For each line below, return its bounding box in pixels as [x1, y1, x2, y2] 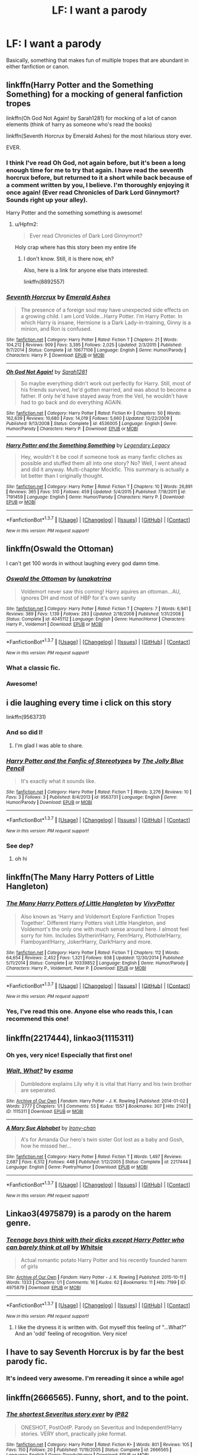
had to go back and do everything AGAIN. [20, 399, 123, 406]
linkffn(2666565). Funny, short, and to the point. [6, 1393, 189, 1403]
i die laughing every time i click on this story [6, 698, 172, 708]
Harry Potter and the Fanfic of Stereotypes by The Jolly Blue [6, 756, 184, 765]
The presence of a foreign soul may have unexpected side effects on [20, 306, 190, 313]
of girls [20, 1263, 38, 1270]
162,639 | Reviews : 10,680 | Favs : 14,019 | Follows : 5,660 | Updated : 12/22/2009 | [6, 416, 173, 421]
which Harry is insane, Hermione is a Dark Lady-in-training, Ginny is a [20, 319, 191, 326]
